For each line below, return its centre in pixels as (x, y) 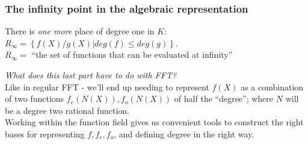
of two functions (35, 99)
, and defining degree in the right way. (184, 133)
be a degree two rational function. (67, 110)
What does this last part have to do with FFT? (91, 75)
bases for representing (45, 133)
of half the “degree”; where (224, 99)
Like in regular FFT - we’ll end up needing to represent (107, 86)
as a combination (272, 86)
